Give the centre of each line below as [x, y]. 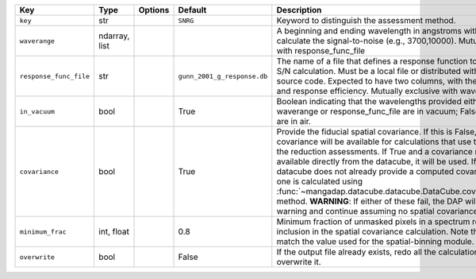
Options [154, 10]
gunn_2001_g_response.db [223, 76]
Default [192, 10]
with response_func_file [321, 50]
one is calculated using [320, 181]
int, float [114, 232]
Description [299, 10]
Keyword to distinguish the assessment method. [366, 20]
